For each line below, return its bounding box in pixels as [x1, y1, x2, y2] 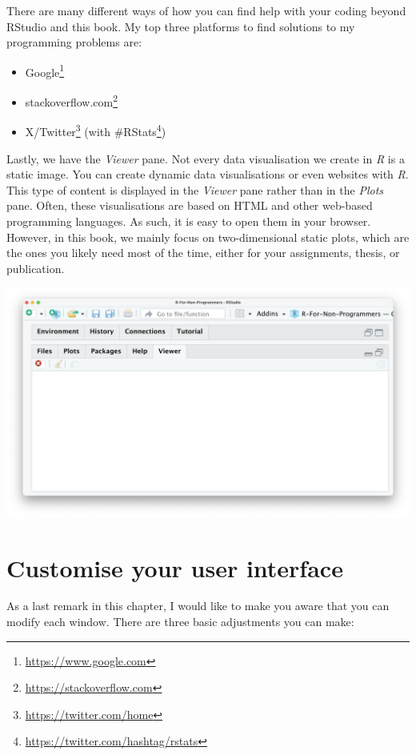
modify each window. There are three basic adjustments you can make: [6, 613, 354, 630]
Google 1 [25, 61, 65, 80]
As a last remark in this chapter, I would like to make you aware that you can [6, 597, 390, 614]
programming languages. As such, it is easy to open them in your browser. [6, 212, 371, 229]
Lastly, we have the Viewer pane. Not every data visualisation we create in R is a [6, 150, 405, 167]
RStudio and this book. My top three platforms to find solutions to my [6, 18, 355, 34]
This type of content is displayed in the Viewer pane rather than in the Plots [6, 181, 384, 198]
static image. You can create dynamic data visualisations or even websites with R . [6, 166, 409, 183]
